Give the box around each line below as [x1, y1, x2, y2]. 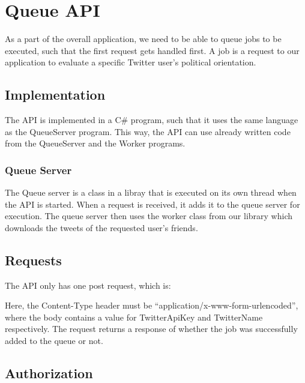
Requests [5, 250, 62, 269]
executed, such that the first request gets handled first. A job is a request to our [5, 44, 300, 56]
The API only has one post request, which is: [5, 279, 171, 291]
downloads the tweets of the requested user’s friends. [5, 221, 198, 234]
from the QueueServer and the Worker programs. [5, 137, 186, 149]
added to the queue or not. [5, 334, 103, 347]
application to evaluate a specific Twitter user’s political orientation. [5, 56, 256, 68]
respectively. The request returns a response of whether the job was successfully [5, 322, 298, 335]
